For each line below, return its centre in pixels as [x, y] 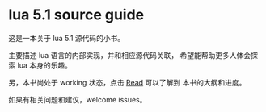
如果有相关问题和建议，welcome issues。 [78, 99]
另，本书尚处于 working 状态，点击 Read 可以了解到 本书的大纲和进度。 [127, 82]
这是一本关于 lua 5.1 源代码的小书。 [67, 38]
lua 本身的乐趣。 [45, 65]
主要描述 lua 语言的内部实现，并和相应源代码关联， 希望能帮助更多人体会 [130, 55]
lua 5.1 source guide [76, 15]
